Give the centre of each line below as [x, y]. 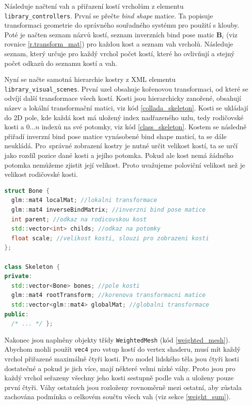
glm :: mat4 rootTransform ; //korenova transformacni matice [109, 295]
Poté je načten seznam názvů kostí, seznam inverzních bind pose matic [109, 34]
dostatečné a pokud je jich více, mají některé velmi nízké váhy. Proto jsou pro [120, 368]
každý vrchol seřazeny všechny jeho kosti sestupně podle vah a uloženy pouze [119, 378]
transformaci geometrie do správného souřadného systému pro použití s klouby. [122, 25]
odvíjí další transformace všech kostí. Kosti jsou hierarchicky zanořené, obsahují [123, 98]
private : [18, 276]
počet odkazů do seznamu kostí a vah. [61, 63]
